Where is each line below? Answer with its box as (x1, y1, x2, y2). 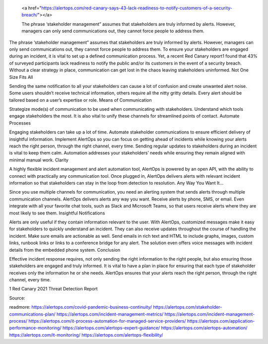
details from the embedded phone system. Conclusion (9, 247, 121, 253)
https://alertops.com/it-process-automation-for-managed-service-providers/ (28, 318, 186, 324)
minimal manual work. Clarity (9, 157, 69, 163)
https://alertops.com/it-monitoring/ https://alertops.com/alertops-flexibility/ (9, 332, 163, 338)
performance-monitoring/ (9, 325, 62, 331)
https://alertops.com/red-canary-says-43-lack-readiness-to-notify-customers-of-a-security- (41, 5, 233, 11)
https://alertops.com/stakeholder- (153, 304, 222, 310)
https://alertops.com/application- (187, 318, 255, 324)
